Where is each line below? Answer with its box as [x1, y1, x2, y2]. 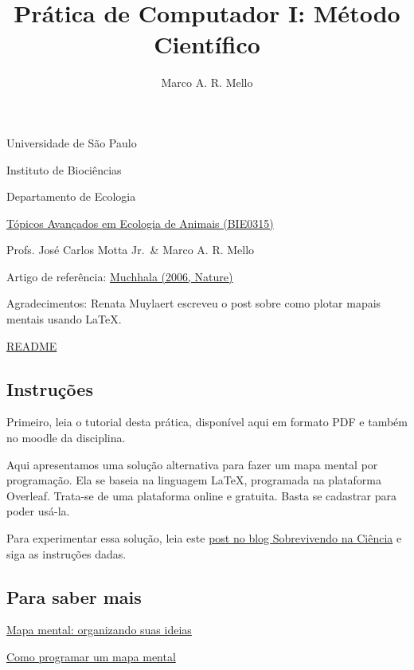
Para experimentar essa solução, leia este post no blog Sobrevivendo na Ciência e [6, 530, 402, 547]
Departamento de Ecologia [6, 188, 136, 205]
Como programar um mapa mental [6, 648, 176, 664]
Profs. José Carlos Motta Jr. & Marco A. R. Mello [6, 241, 255, 258]
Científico [154, 28, 260, 61]
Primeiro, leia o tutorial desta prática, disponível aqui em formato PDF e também [6, 413, 408, 430]
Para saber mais [6, 584, 142, 609]
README [6, 337, 57, 354]
